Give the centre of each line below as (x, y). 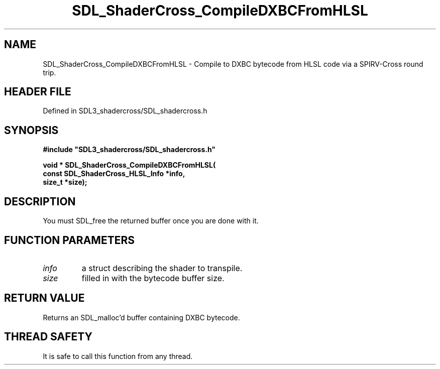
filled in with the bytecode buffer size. (153, 278)
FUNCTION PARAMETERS (69, 240)
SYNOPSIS (31, 130)
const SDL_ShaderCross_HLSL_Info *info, (114, 174)
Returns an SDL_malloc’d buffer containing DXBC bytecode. (141, 317)
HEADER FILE (38, 92)
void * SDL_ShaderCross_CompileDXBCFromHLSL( (129, 165)
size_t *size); (65, 182)
